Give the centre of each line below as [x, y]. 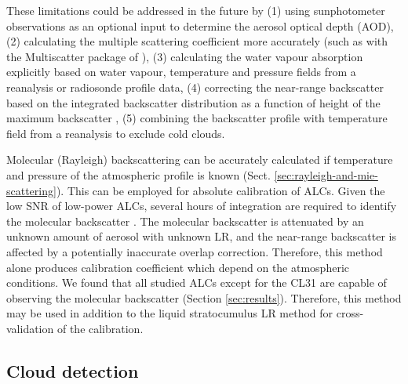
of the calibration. [100, 328]
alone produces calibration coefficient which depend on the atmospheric [178, 267]
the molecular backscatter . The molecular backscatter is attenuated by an [185, 221]
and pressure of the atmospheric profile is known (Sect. [138, 174]
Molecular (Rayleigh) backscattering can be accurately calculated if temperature [200, 159]
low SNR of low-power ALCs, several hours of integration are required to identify [202, 206]
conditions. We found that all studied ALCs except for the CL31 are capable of [197, 283]
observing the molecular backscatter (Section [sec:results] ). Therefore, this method [204, 297]
